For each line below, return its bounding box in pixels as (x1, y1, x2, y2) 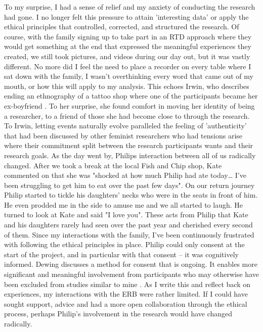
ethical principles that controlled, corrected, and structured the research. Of (4, 21, 239, 32)
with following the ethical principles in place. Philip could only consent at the (4, 239, 245, 250)
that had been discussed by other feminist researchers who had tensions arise (4, 130, 243, 140)
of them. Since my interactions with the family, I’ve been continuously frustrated (4, 229, 254, 240)
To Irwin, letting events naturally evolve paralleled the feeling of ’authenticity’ (4, 120, 247, 131)
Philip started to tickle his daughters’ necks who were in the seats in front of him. (4, 189, 258, 200)
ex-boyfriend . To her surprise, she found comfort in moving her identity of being (4, 100, 255, 111)
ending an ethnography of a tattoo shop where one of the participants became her (4, 90, 258, 101)
